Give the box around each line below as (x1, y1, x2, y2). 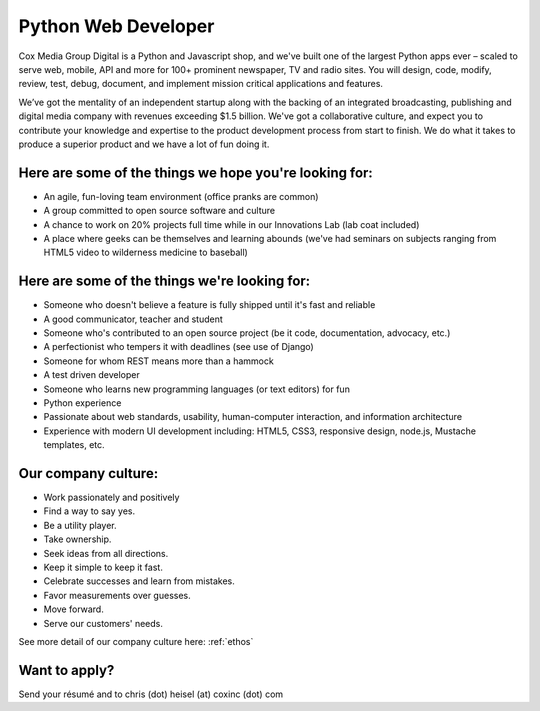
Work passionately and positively (43, 491, 180, 504)
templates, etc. (43, 439, 105, 451)
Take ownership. (43, 533, 112, 545)
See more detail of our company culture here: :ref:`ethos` (18, 635, 254, 647)
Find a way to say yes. (43, 505, 135, 517)
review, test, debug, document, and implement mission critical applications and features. (18, 78, 384, 90)
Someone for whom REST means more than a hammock (43, 355, 274, 367)
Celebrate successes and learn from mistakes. (43, 575, 235, 587)
